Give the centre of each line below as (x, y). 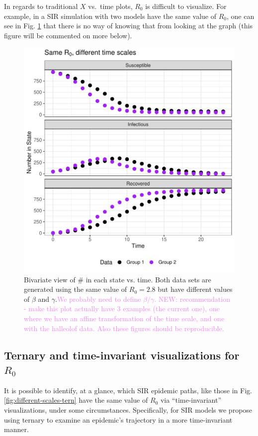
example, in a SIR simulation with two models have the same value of (110, 16)
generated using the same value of (76, 289)
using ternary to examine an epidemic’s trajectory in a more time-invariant (118, 419)
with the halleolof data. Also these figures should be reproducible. (124, 328)
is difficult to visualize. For (186, 6)
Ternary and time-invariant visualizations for (122, 355)
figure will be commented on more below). (68, 35)
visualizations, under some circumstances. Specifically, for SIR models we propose (128, 410)
